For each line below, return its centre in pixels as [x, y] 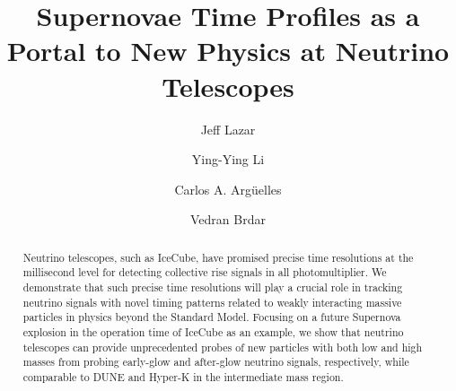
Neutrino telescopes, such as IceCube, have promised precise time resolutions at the [218, 257]
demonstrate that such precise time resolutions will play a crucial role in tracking [213, 287]
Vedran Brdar [228, 219]
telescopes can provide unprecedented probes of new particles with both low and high [223, 347]
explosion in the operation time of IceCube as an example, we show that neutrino [213, 331]
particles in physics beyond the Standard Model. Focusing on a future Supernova [212, 317]
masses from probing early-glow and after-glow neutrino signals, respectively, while [216, 362]
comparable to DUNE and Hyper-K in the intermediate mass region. [183, 376]
